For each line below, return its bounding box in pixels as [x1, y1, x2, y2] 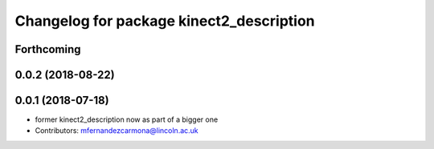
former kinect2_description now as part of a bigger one [35, 115, 219, 124]
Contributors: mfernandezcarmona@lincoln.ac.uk [35, 126, 199, 135]
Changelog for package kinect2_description [14, 12, 315, 30]
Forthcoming [14, 42, 81, 56]
